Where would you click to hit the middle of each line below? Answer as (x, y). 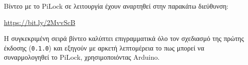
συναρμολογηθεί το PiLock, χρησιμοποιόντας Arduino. (82, 57)
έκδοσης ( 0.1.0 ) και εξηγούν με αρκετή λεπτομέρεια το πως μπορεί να (104, 47)
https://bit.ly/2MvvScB (40, 22)
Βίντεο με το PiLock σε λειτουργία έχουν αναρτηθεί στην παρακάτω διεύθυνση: (116, 6)
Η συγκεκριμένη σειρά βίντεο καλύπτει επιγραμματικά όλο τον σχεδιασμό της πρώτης (124, 38)
